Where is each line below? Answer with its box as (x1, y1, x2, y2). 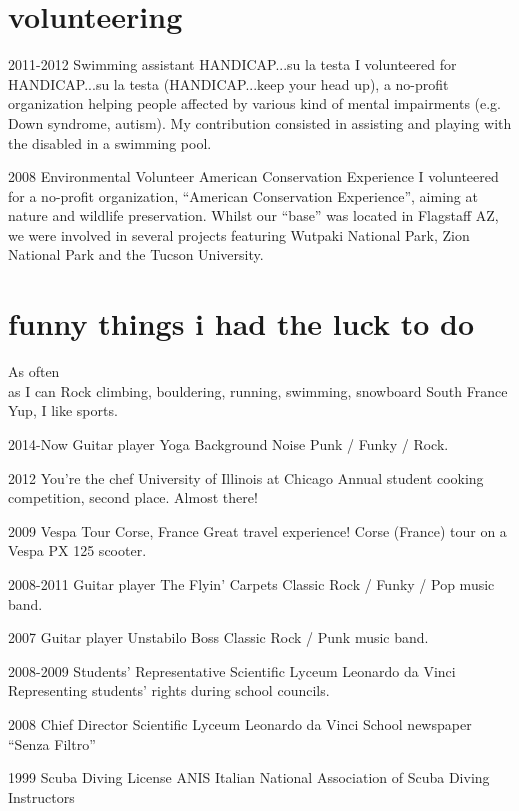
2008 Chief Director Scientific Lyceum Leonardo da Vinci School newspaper (8, 713, 472, 734)
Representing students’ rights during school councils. (8, 680, 330, 701)
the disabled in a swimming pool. (8, 132, 212, 153)
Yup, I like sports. (8, 400, 118, 421)
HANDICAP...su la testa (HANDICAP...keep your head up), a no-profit (8, 73, 449, 94)
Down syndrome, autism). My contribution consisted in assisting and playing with (8, 112, 512, 133)
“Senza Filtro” (8, 733, 96, 754)
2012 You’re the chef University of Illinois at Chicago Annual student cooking (8, 467, 484, 488)
